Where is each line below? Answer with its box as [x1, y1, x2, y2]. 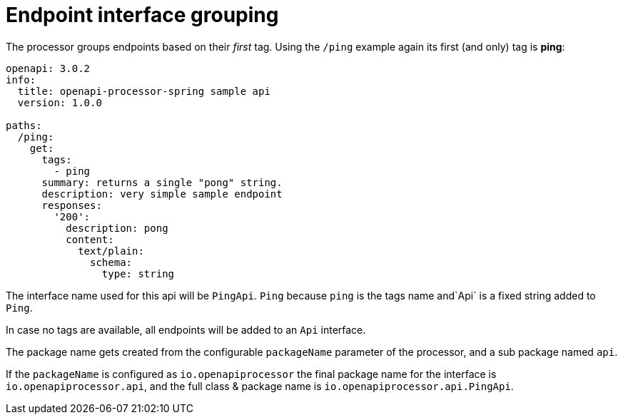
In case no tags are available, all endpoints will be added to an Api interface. [6, 323, 366, 336]
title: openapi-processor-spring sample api [17, 85, 270, 97]
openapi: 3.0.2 [6, 62, 91, 74]
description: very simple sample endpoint [41, 188, 283, 200]
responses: [41, 199, 102, 211]
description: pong [66, 222, 168, 234]
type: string [101, 267, 175, 280]
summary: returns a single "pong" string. [41, 176, 283, 188]
